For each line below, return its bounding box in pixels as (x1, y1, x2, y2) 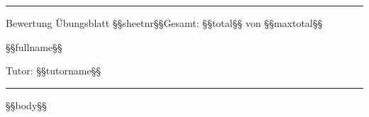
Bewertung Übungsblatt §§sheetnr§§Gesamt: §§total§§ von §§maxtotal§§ (6, 16, 323, 30)
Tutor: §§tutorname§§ (6, 63, 101, 78)
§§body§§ (6, 97, 47, 112)
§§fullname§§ (6, 39, 62, 54)
